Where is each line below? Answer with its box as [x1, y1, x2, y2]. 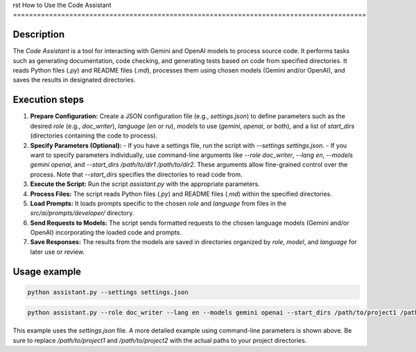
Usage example [12, 266, 82, 277]
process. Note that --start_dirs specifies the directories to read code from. [30, 170, 243, 178]
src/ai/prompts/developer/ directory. [30, 209, 135, 217]
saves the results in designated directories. [12, 76, 136, 84]
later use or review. [30, 248, 85, 256]
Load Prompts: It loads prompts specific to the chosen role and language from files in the [30, 199, 287, 207]
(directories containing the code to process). [30, 131, 158, 140]
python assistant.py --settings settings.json [27, 288, 189, 296]
